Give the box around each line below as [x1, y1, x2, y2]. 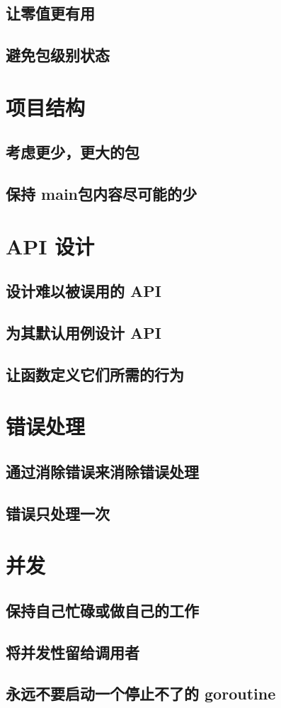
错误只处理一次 [6, 502, 110, 524]
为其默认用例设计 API [6, 322, 161, 344]
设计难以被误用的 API [6, 280, 161, 302]
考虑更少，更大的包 [6, 141, 139, 163]
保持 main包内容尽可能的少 [6, 183, 197, 205]
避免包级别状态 [6, 44, 110, 66]
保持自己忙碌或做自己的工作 [6, 599, 199, 621]
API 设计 [6, 231, 95, 260]
